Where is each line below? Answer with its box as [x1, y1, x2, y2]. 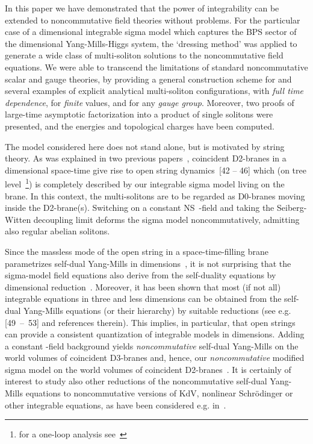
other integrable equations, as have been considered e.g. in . [5, 398, 226, 411]
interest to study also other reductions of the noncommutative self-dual [5, 375, 267, 387]
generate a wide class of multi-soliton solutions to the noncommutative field [5, 49, 284, 61]
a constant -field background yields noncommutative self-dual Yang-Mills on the [5, 339, 299, 352]
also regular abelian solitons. [5, 225, 110, 237]
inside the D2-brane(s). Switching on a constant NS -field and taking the [5, 201, 274, 214]
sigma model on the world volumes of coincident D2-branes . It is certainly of [5, 363, 291, 375]
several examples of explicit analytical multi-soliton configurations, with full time [5, 84, 304, 97]
